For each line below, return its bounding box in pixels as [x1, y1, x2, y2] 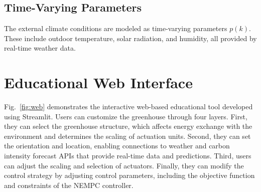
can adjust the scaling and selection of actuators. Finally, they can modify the [4, 160, 244, 170]
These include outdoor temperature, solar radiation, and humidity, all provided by [4, 33, 257, 43]
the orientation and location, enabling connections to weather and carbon [4, 140, 230, 151]
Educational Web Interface [4, 72, 193, 93]
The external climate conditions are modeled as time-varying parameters [4, 23, 227, 34]
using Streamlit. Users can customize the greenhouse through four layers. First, [4, 111, 247, 121]
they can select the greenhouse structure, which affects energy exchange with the [4, 121, 252, 131]
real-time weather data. [4, 43, 76, 53]
